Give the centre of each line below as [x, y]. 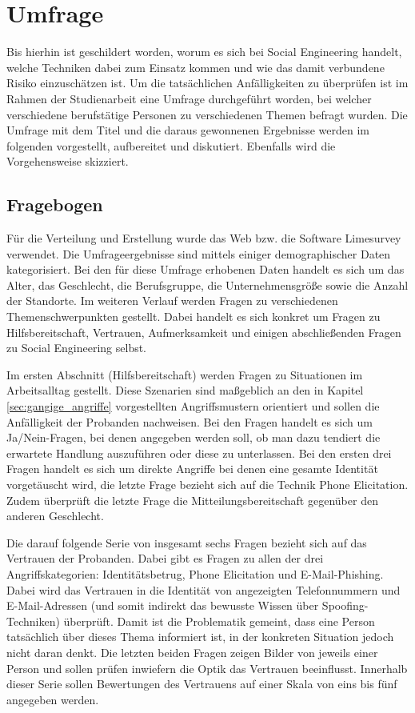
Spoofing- [345, 605]
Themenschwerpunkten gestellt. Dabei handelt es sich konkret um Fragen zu [194, 316]
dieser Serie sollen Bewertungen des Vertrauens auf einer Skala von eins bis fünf [202, 684]
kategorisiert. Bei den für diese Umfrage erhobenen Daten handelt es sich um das [206, 269]
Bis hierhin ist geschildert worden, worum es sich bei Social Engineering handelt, [204, 52]
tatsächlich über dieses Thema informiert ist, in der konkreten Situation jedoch [200, 637]
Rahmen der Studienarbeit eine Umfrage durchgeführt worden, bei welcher [189, 98]
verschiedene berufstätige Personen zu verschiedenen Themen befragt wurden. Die [207, 114]
